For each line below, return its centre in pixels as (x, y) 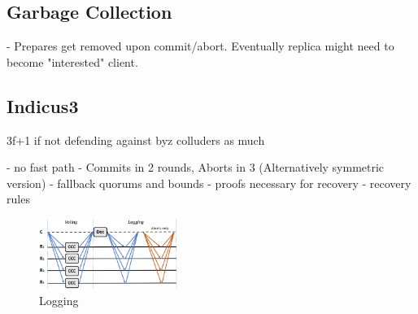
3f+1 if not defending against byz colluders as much (136, 140)
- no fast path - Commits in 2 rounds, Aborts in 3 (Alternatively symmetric (196, 167)
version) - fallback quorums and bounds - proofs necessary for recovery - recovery (209, 183)
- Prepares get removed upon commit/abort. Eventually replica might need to (200, 46)
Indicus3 (43, 105)
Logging (59, 300)
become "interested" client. (72, 61)
